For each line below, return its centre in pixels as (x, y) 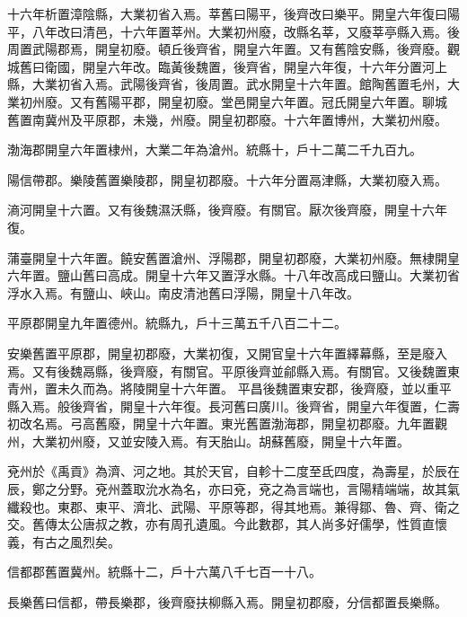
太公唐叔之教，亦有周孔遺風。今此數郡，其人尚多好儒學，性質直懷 (252, 524)
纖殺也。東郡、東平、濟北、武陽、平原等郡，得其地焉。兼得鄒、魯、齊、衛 (227, 506)
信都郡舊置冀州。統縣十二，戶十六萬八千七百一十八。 (164, 572)
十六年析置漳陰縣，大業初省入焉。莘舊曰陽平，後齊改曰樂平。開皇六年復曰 (227, 13)
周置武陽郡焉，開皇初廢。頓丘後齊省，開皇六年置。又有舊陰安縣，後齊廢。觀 (233, 49)
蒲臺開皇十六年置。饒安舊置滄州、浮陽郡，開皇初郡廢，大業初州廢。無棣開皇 (233, 257)
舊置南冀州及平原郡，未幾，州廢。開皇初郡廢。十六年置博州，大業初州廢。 (227, 119)
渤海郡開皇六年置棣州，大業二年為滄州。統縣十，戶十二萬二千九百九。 (215, 150)
